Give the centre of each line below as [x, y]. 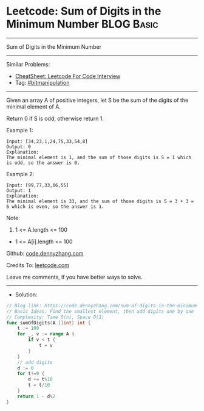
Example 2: [20, 174]
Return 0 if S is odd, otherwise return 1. [55, 118]
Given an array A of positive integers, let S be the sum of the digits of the [97, 100]
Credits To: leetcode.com [38, 265]
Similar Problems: [28, 64]
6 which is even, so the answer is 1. [55, 206]
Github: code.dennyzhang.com [45, 253]
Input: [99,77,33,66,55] [38, 185]
